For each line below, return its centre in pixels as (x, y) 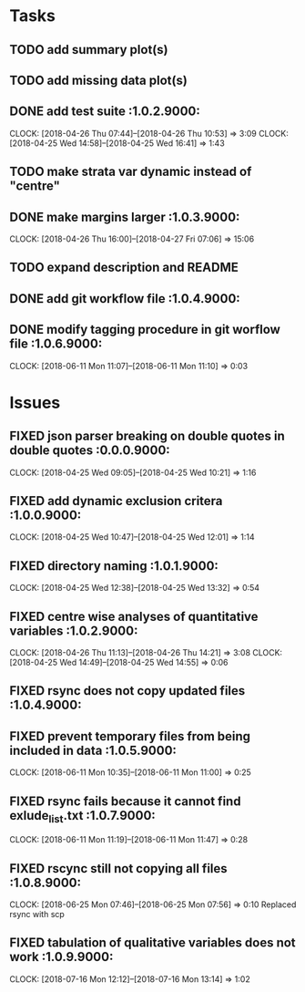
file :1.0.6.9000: (56, 344)
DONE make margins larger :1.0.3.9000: (125, 217)
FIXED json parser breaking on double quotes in (147, 436)
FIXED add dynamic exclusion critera (116, 501)
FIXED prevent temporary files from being (130, 736)
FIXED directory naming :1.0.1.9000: (114, 566)
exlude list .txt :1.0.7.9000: (83, 816)
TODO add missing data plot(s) (99, 80)
